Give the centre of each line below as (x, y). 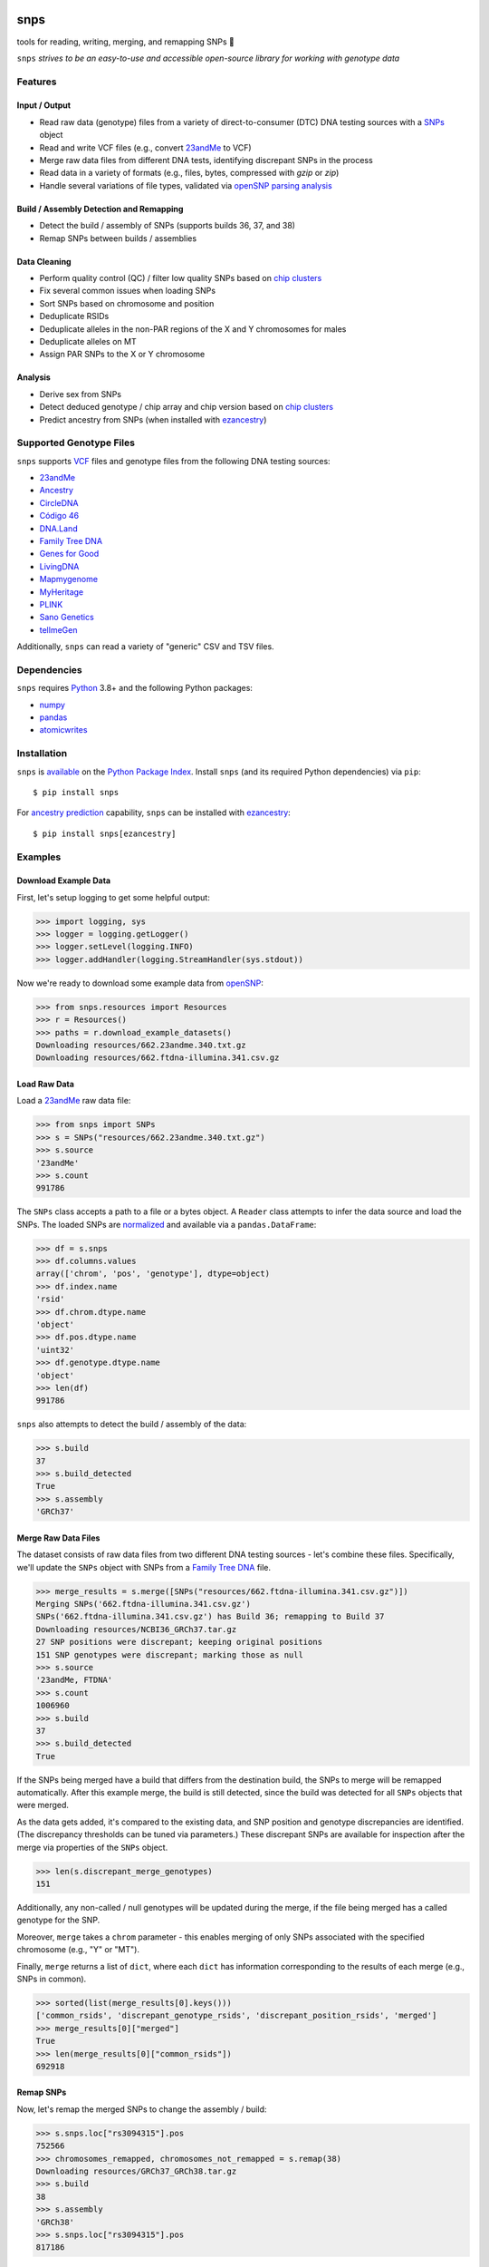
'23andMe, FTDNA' (74, 1680)
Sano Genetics (67, 618)
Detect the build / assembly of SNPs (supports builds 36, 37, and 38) (168, 226)
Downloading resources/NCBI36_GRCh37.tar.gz (136, 1629)
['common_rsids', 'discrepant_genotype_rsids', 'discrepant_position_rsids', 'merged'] (236, 2016)
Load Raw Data (45, 1084)
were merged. (43, 1805)
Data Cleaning (44, 261)
